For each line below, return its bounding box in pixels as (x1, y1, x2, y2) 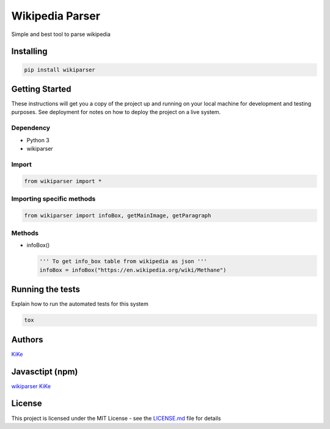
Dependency (11, 124, 51, 132)
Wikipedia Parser (11, 9, 101, 23)
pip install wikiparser (24, 66, 96, 73)
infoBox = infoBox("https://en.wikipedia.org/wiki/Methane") (39, 266, 227, 273)
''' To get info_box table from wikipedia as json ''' (39, 258, 207, 265)
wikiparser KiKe (11, 382, 51, 390)
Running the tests (11, 284, 81, 295)
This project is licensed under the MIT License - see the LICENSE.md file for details (11, 414, 221, 422)
